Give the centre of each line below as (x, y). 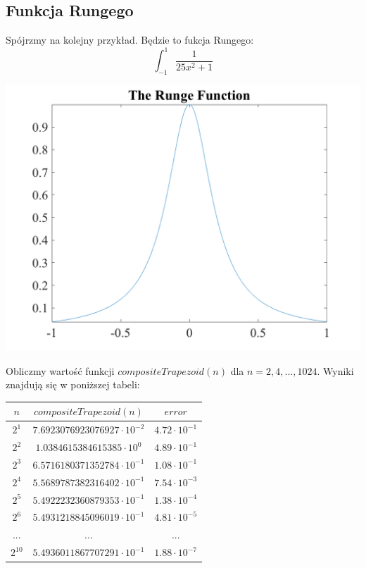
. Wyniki (335, 370)
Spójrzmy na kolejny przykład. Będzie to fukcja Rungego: (130, 40)
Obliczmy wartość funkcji (60, 370)
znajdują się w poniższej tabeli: (73, 384)
